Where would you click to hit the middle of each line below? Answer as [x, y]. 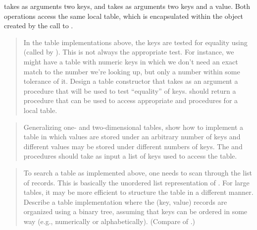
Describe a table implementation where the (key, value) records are [125, 201]
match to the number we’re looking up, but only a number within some [132, 71]
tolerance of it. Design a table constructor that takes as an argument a [131, 81]
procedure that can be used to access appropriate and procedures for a [131, 100]
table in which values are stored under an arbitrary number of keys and [132, 137]
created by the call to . [39, 26]
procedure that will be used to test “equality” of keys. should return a [130, 90]
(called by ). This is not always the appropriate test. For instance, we [129, 52]
